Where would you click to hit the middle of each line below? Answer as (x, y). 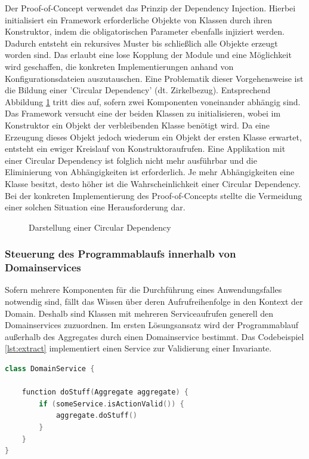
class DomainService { (50, 368)
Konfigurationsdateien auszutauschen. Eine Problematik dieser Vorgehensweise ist (154, 78)
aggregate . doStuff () (96, 416)
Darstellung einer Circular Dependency (100, 227)
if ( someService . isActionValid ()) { (112, 404)
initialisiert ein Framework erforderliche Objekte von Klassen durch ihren (138, 19)
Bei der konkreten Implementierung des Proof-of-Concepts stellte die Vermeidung (154, 195)
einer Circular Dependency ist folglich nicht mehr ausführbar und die (131, 160)
